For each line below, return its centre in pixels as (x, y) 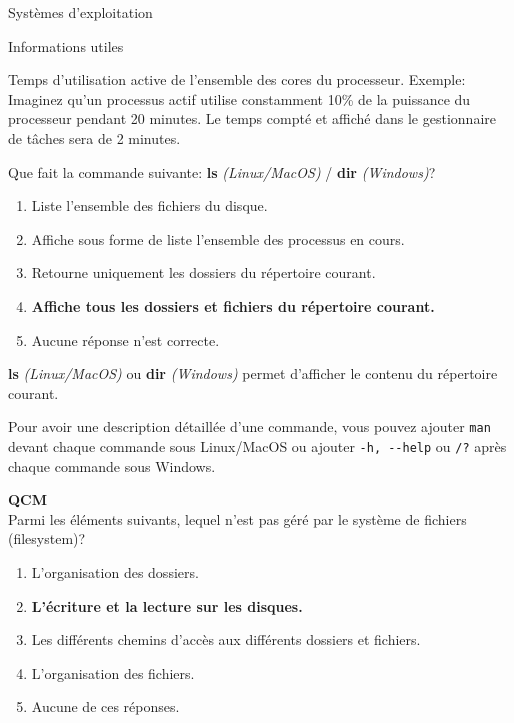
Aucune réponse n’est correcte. (125, 339)
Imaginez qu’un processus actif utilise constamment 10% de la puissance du (239, 98)
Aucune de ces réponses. (105, 706)
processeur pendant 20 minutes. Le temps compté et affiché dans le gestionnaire (252, 118)
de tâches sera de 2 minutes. (94, 137)
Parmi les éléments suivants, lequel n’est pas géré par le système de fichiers (237, 518)
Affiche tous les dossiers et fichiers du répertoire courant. (233, 305)
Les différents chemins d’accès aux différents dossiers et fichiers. (226, 639)
